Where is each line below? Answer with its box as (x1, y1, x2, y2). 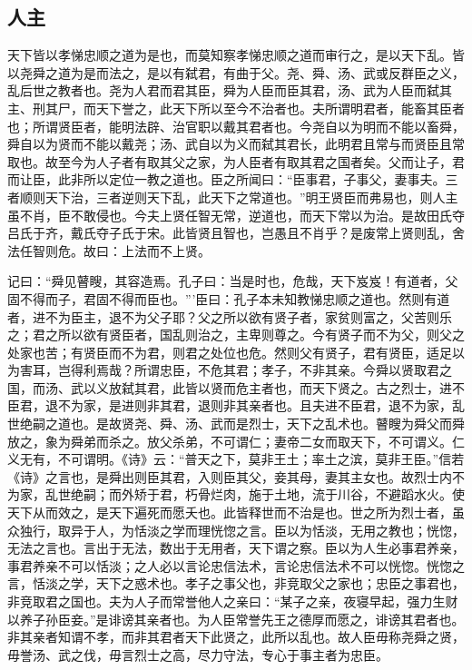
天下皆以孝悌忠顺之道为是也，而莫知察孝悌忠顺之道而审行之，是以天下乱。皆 (7, 45, 465, 64)
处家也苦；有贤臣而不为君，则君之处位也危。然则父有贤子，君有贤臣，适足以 (7, 342, 465, 361)
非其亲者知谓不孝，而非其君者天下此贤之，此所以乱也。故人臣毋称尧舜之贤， (7, 627, 465, 646)
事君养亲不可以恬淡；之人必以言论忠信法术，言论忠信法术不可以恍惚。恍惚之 (7, 556, 465, 575)
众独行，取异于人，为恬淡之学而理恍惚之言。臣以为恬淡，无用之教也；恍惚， (7, 520, 465, 539)
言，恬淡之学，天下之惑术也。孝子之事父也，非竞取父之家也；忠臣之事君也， (7, 574, 465, 593)
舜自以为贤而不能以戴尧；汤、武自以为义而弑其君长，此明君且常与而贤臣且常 (7, 134, 465, 153)
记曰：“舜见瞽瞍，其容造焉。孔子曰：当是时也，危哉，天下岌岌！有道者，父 (7, 271, 458, 291)
